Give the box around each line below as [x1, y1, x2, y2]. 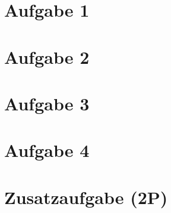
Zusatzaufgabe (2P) [4, 184, 168, 209]
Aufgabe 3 [4, 91, 90, 115]
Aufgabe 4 [4, 138, 90, 162]
